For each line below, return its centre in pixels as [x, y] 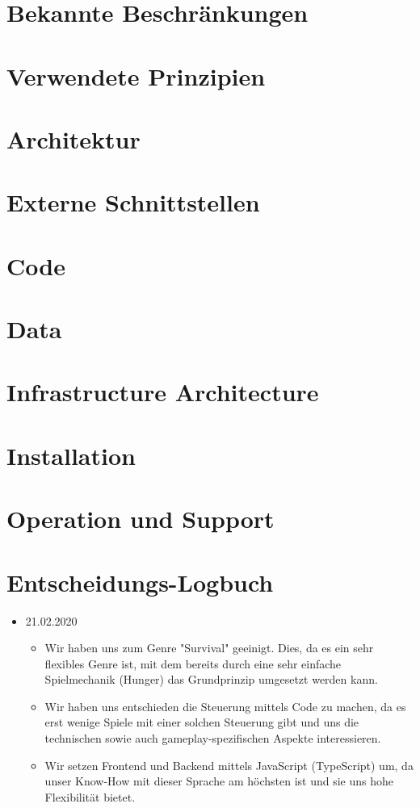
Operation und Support [141, 519]
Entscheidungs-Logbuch [140, 582]
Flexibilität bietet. [90, 796]
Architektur [73, 138]
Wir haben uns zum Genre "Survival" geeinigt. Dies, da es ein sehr [209, 648]
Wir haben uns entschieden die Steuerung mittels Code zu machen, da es [225, 706]
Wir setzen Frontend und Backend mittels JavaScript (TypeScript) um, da [229, 765]
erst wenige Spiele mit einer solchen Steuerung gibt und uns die [202, 722]
